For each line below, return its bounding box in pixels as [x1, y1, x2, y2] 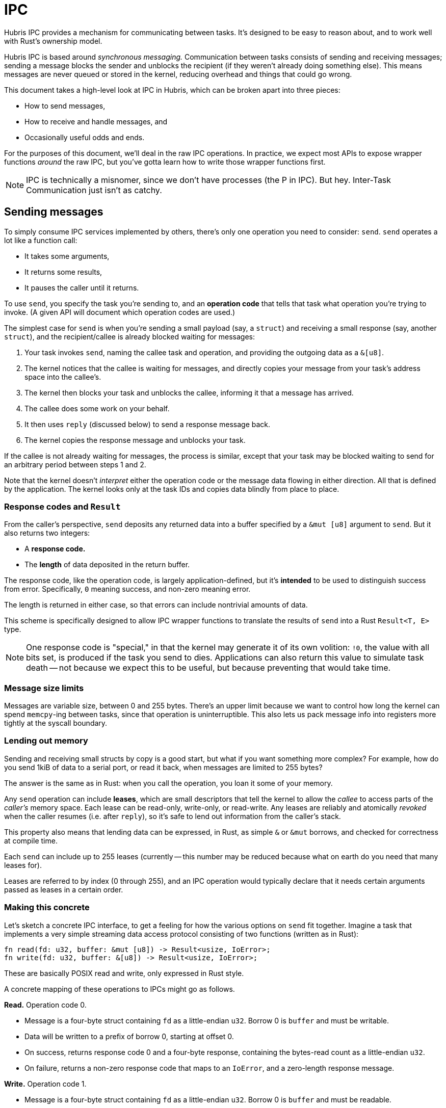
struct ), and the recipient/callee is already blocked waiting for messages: [4, 332, 255, 341]
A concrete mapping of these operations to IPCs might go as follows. [4, 984, 235, 993]
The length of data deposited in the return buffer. [24, 560, 190, 569]
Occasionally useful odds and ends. [24, 133, 145, 142]
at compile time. [4, 836, 58, 845]
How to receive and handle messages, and [24, 117, 168, 126]
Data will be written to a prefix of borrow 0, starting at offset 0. [24, 1032, 234, 1041]
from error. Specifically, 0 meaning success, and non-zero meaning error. [4, 585, 251, 594]
